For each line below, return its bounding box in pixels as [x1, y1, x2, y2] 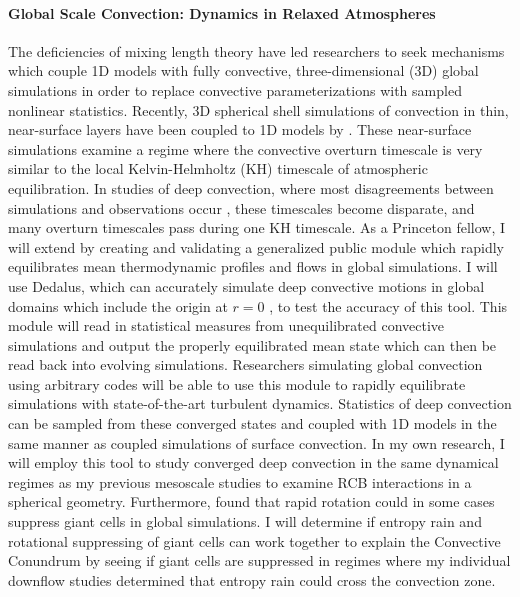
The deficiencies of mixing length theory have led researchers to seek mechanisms [8, 40, 505, 61]
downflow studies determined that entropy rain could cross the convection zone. [8, 569, 496, 590]
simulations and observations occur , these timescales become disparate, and [8, 197, 475, 218]
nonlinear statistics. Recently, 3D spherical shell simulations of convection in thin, [8, 99, 509, 120]
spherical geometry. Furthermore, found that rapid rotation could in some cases [8, 491, 495, 512]
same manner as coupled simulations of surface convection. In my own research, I [8, 432, 505, 453]
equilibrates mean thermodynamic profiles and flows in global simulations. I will [8, 256, 498, 277]
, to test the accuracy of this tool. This [269, 295, 508, 316]
